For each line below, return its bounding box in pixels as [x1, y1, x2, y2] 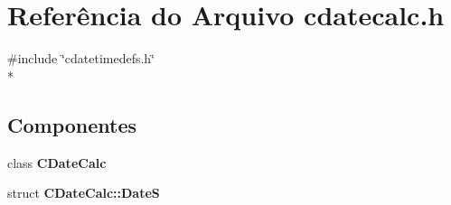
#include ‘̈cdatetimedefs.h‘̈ [7, 49, 155, 68]
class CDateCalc [7, 153, 107, 172]
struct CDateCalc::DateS [7, 183, 160, 202]
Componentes [7, 110, 137, 138]
